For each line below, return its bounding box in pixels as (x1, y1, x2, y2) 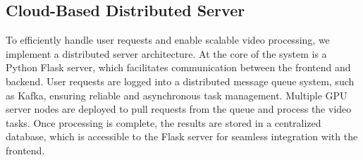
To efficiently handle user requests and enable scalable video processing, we (6, 32, 330, 47)
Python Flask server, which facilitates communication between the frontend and (6, 60, 351, 75)
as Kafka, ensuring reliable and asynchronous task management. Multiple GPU (6, 87, 347, 102)
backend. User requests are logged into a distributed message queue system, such (6, 73, 355, 88)
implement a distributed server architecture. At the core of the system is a (6, 46, 327, 61)
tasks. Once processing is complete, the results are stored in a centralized (6, 115, 321, 130)
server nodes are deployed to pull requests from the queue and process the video (6, 101, 352, 116)
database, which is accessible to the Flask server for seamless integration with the (6, 129, 358, 144)
